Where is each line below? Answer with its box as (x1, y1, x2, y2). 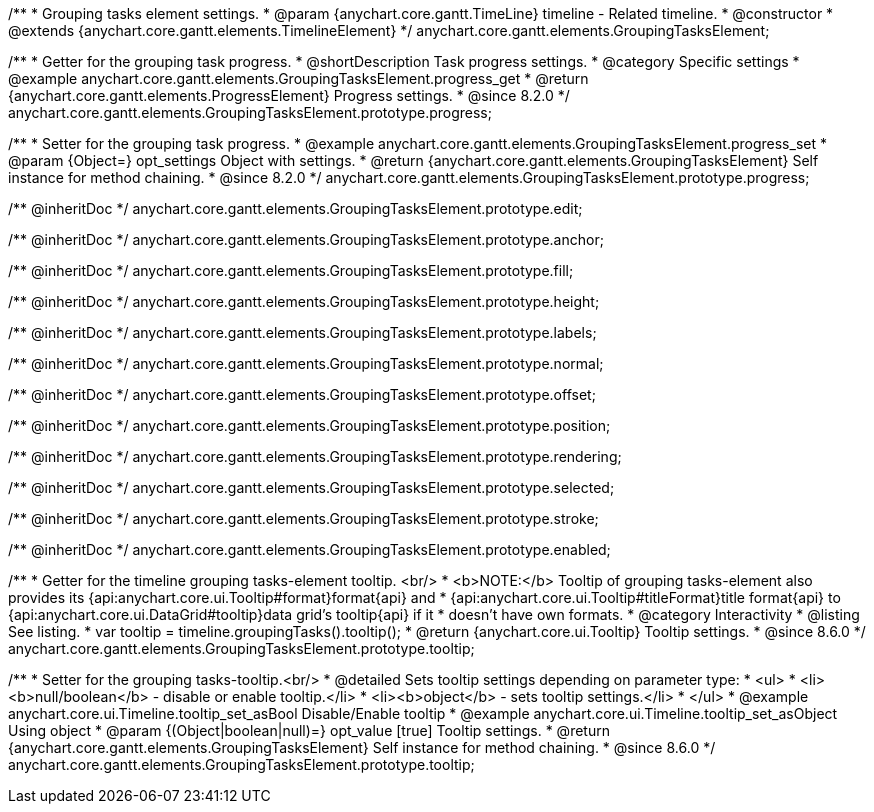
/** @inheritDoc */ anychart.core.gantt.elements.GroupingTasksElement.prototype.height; (8, 293, 600, 310)
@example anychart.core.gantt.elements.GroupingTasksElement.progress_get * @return (8, 70, 589, 87)
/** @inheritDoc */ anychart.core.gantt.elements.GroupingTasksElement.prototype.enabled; (8, 541, 611, 558)
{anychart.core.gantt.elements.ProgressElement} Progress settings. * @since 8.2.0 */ (8, 87, 570, 104)
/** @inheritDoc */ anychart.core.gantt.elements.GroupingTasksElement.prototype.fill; (8, 262, 574, 279)
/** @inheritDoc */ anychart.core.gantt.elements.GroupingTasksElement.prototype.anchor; (8, 231, 604, 248)
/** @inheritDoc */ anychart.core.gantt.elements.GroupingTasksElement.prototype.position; (8, 417, 611, 434)
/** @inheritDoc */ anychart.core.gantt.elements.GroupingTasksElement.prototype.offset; (8, 386, 596, 403)
